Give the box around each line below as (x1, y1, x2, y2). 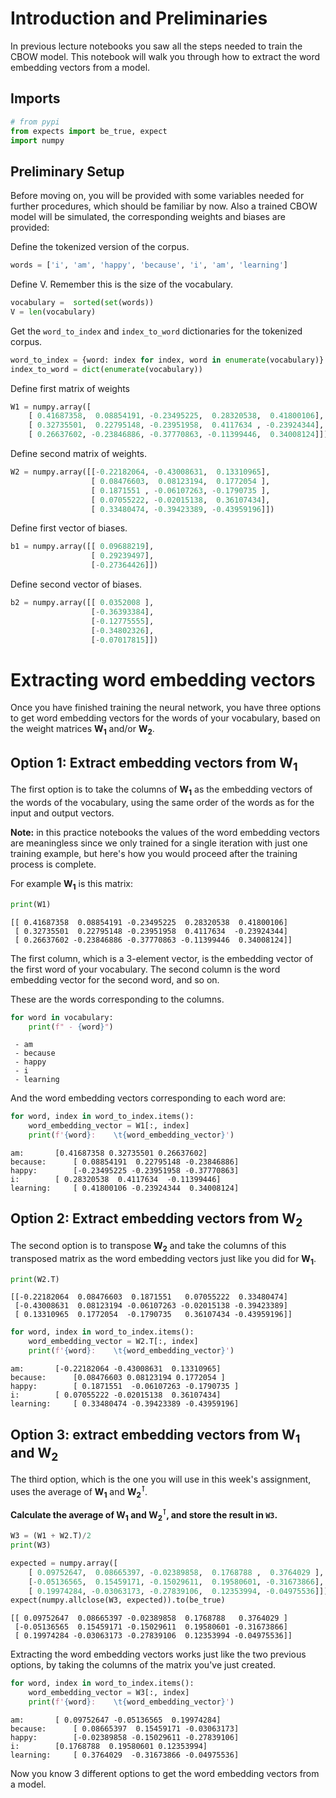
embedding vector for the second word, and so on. (10, 973, 220, 986)
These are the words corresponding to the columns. (10, 993, 225, 1005)
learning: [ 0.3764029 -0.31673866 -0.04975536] (10, 1750, 240, 1760)
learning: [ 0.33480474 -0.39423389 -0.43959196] (10, 1399, 240, 1409)
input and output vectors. (10, 807, 115, 819)
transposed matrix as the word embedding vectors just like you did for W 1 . (10, 1252, 317, 1267)
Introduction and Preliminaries (10, 7, 268, 30)
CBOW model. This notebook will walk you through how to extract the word (10, 50, 321, 62)
